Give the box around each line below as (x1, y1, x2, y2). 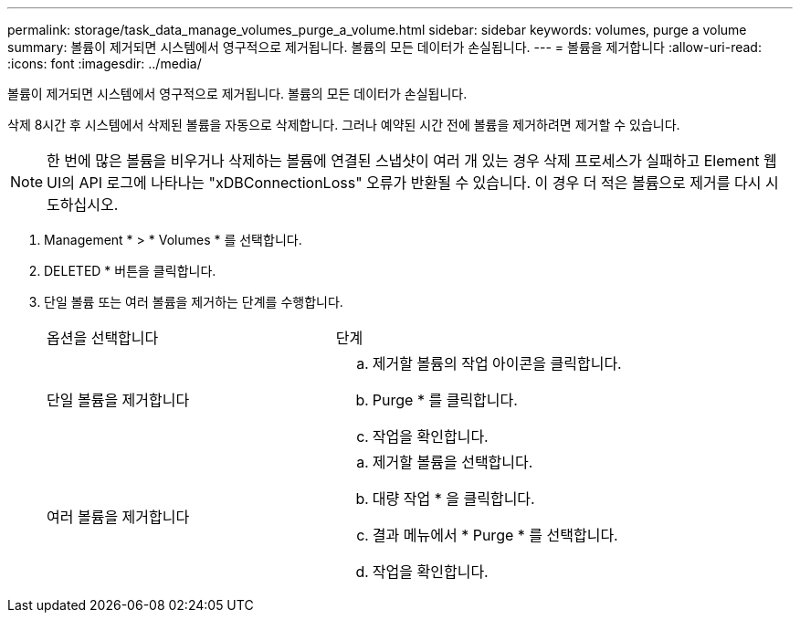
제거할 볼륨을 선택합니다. (372, 453, 533, 471)
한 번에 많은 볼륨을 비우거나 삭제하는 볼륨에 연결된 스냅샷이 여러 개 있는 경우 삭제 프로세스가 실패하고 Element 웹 (47, 152, 777, 170)
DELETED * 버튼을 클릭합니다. (44, 263, 216, 278)
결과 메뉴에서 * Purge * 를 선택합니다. (372, 526, 618, 544)
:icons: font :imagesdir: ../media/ (7, 56, 202, 71)
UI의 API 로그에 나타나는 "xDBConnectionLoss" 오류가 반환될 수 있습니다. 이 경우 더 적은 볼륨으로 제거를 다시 (47, 173, 762, 192)
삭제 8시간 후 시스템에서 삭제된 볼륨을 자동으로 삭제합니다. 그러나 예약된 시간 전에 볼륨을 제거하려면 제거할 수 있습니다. (7, 117, 680, 132)
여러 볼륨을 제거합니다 (47, 508, 190, 526)
